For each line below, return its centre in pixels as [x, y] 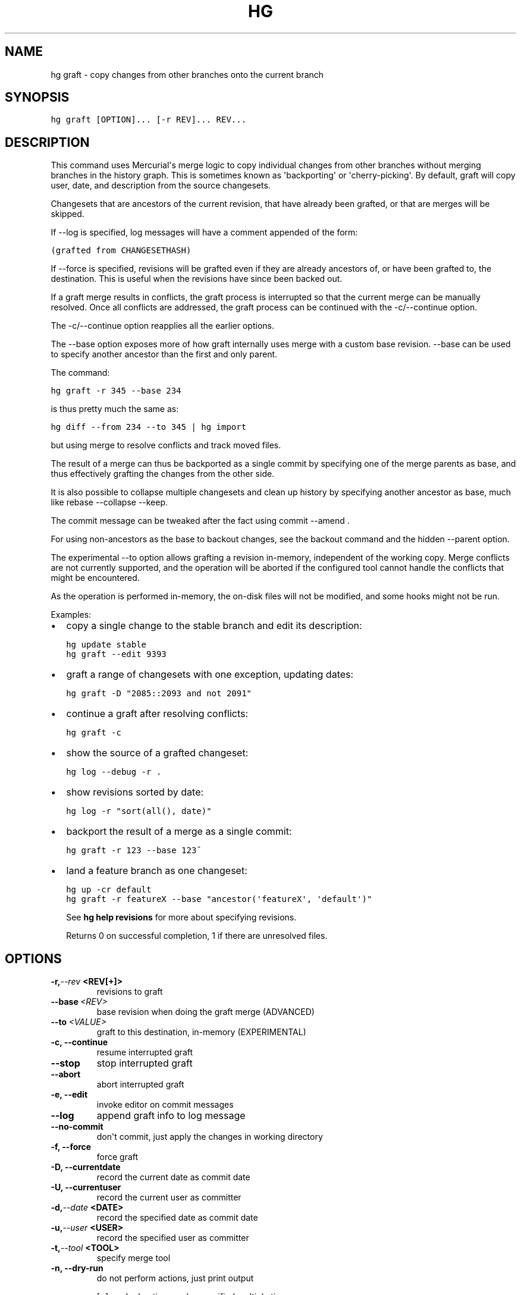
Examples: [71, 615]
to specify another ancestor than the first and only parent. [164, 354]
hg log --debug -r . [114, 772]
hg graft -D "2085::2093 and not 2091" [159, 694]
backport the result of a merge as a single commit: [179, 832]
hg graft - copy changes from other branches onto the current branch [187, 74]
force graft [117, 1157]
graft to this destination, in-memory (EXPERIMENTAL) [201, 1032]
